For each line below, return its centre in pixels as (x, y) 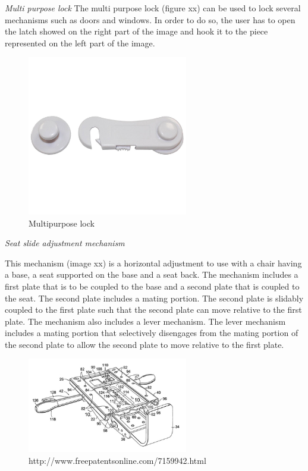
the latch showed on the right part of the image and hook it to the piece (136, 31)
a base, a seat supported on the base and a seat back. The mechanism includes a (152, 274)
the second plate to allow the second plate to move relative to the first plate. (144, 344)
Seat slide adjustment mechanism (65, 243)
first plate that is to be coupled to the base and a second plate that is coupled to (152, 286)
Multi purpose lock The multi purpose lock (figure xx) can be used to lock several (153, 8)
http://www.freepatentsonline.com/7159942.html (117, 460)
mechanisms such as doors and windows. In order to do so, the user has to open (150, 19)
